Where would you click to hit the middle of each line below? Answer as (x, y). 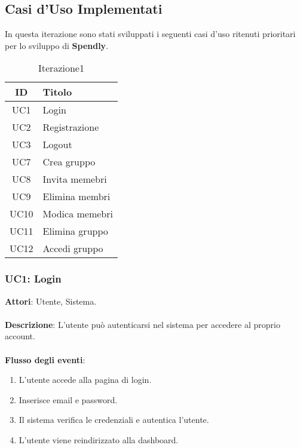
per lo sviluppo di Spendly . (57, 45)
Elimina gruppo (75, 231)
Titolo (57, 92)
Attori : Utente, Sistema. (51, 301)
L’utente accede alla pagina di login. (85, 380)
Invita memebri (75, 179)
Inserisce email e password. (68, 399)
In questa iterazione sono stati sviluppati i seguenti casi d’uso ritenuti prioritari (150, 34)
